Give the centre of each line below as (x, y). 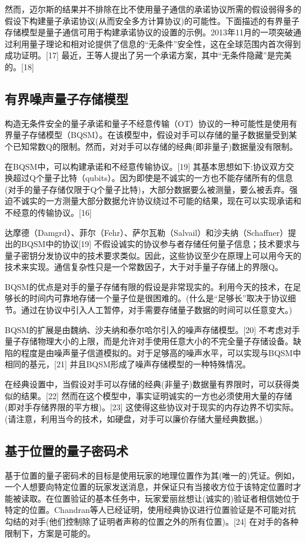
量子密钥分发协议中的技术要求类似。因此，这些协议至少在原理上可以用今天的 (153, 255)
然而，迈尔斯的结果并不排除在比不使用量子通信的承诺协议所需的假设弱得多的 (153, 9)
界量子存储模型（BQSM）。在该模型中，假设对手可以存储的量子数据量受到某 (151, 135)
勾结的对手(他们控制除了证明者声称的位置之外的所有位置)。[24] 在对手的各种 (152, 521)
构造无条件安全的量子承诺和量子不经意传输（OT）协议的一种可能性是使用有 (151, 123)
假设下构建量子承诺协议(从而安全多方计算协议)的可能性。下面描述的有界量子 (152, 20)
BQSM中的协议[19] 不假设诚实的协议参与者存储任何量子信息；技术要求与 (160, 244)
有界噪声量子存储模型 (66, 98)
